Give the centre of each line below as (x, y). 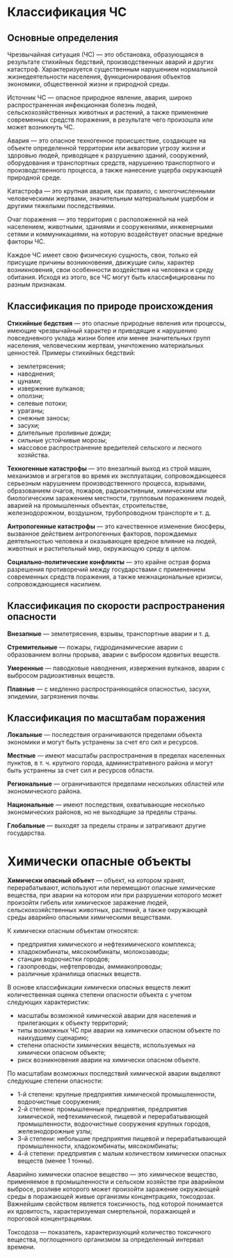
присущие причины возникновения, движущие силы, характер (101, 262)
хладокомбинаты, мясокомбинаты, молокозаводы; (93, 952)
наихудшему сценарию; (53, 1038)
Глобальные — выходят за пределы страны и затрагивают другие (107, 826)
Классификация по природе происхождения (110, 306)
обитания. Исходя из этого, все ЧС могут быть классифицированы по (111, 277)
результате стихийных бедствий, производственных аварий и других (111, 62)
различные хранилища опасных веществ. (79, 974)
